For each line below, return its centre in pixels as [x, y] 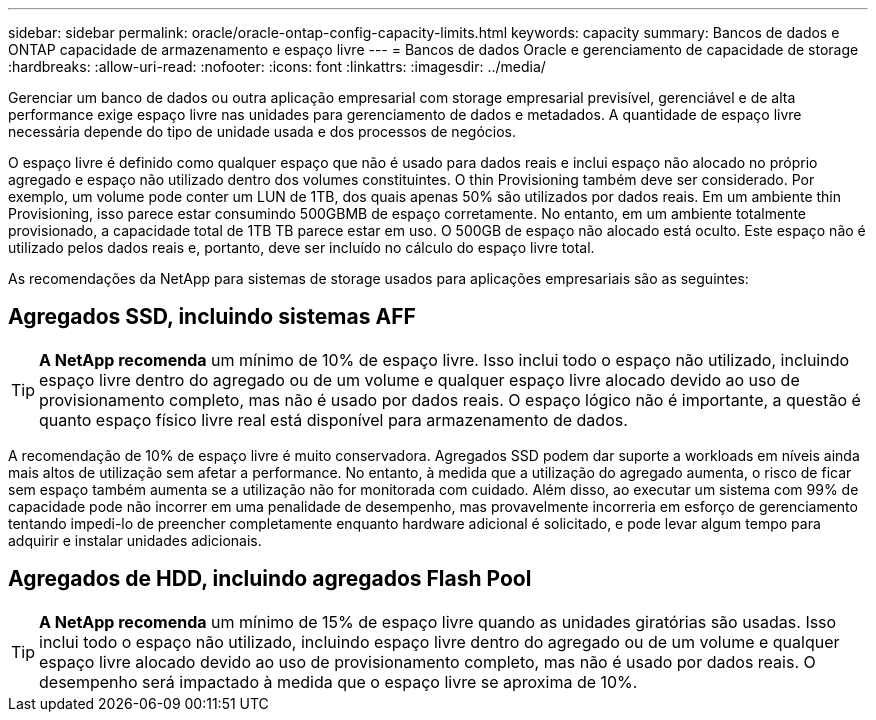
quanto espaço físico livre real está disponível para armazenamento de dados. [333, 419]
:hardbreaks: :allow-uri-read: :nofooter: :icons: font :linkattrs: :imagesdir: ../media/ [277, 66]
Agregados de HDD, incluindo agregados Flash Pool [270, 579]
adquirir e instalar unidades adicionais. [135, 540]
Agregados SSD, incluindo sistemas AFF [212, 317]
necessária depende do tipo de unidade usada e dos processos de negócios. [262, 131]
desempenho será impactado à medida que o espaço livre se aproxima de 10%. [338, 681]
